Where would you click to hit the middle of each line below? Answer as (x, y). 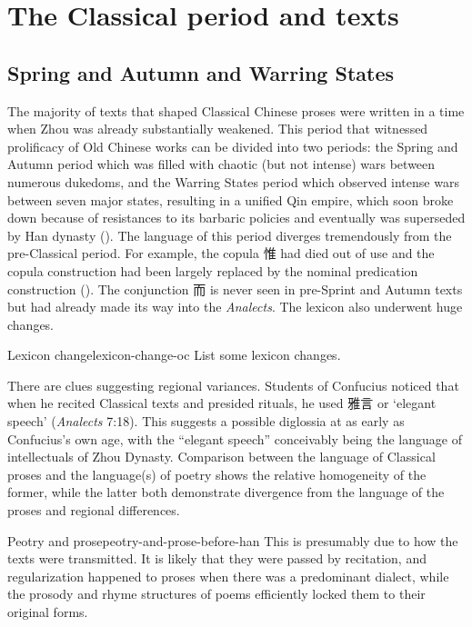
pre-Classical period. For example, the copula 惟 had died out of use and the (221, 253)
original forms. (48, 612)
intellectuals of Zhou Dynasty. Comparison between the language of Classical (221, 457)
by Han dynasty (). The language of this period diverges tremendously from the (230, 235)
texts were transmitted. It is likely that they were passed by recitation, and (217, 558)
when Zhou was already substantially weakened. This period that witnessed (218, 129)
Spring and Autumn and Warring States (201, 72)
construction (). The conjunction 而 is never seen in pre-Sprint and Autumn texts (235, 289)
